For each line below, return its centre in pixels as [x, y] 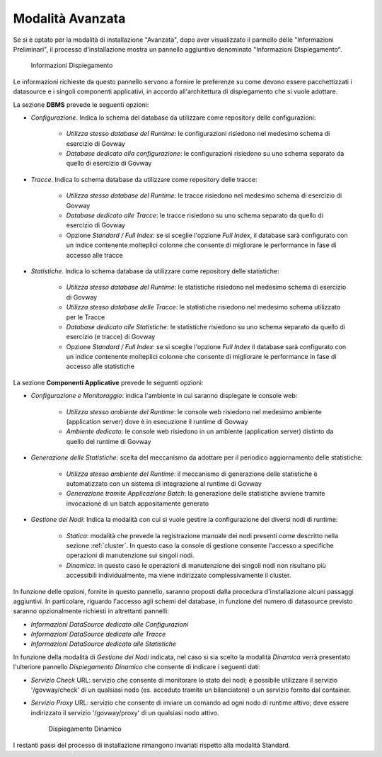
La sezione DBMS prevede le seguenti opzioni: [81, 104]
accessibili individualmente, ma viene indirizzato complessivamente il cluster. [179, 575]
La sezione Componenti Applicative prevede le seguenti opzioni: [108, 382]
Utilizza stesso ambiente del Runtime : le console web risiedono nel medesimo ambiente [194, 411]
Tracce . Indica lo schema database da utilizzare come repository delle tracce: [144, 179]
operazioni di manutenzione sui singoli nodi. [130, 555]
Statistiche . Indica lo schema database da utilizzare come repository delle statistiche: [155, 271]
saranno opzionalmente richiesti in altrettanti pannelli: [91, 611]
